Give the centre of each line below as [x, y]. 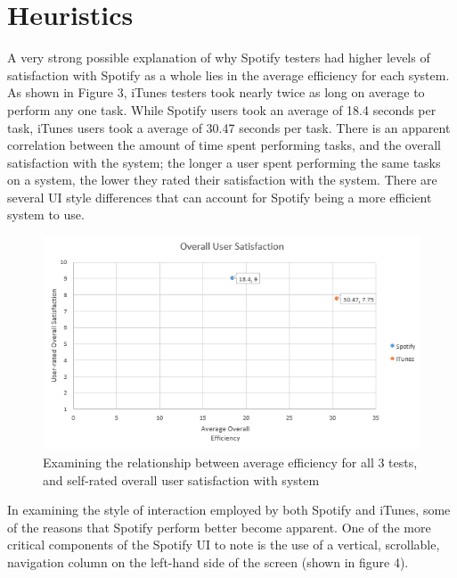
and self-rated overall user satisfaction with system [181, 479]
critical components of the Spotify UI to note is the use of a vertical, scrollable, [224, 545]
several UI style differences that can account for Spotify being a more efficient [220, 197]
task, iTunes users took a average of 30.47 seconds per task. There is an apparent [229, 127]
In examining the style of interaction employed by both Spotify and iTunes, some [229, 510]
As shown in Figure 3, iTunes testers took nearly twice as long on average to [216, 92]
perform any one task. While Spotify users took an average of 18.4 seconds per [222, 109]
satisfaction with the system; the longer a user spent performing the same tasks [224, 162]
